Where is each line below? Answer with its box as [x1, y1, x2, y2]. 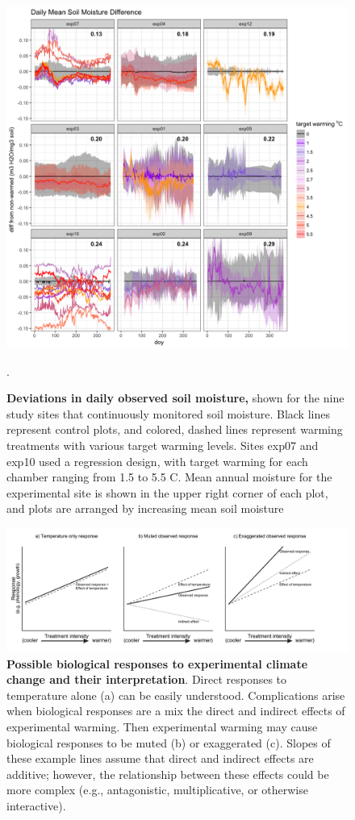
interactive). [6, 797, 66, 814]
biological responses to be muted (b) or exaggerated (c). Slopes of [6, 734, 331, 751]
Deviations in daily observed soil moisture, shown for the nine [6, 389, 345, 406]
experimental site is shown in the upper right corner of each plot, [6, 484, 328, 501]
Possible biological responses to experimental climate [6, 655, 308, 672]
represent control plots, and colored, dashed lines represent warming [6, 421, 343, 438]
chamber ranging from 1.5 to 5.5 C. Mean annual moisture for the [6, 468, 332, 485]
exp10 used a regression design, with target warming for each [6, 452, 308, 469]
